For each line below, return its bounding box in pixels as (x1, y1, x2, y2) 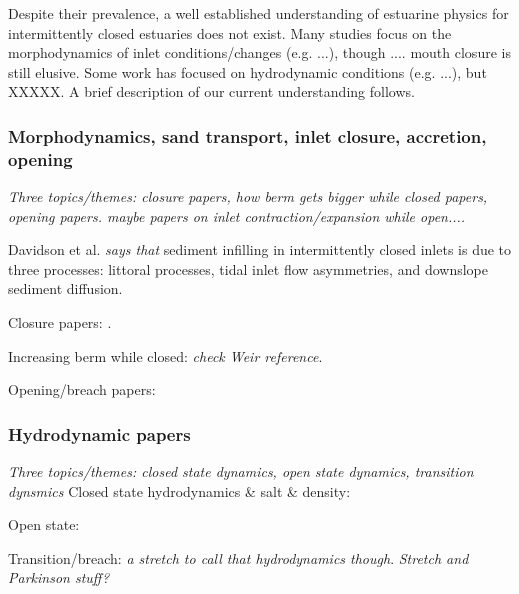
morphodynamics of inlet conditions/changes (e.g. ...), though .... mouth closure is (8, 42, 511, 63)
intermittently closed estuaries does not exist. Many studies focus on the (8, 22, 452, 43)
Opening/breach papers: (8, 379, 156, 400)
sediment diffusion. (8, 278, 123, 299)
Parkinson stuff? (8, 567, 110, 588)
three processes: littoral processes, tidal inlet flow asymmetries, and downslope (8, 258, 488, 279)
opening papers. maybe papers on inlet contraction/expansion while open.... (8, 205, 466, 226)
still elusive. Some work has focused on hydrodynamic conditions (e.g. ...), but (8, 61, 487, 82)
